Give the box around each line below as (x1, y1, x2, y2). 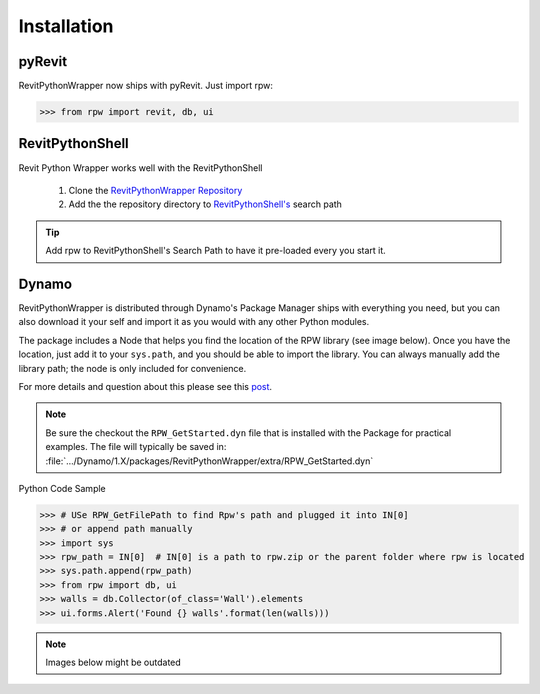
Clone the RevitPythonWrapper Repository (68, 184, 243, 196)
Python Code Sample (18, 482, 107, 494)
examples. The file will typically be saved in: (45, 441, 227, 453)
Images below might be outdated (45, 656, 182, 669)
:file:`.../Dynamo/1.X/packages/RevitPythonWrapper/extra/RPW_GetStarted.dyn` (45, 455, 374, 467)
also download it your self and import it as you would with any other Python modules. (18, 316, 370, 328)
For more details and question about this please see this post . (18, 380, 273, 392)
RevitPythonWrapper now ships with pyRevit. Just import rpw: (18, 80, 274, 92)
